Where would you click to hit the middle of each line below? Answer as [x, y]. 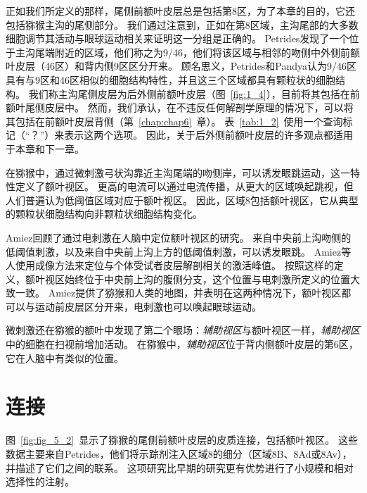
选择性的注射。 [40, 481]
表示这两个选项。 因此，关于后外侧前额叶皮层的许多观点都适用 [208, 135]
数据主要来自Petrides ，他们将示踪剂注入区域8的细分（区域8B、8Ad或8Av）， [179, 453]
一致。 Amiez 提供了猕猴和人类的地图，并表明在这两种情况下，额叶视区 [178, 293]
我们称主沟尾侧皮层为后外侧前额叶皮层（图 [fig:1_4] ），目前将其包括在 [189, 93]
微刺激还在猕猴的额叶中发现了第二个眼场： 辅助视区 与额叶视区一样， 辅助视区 [183, 330]
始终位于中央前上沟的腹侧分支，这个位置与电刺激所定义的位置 [207, 279]
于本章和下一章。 [45, 148]
